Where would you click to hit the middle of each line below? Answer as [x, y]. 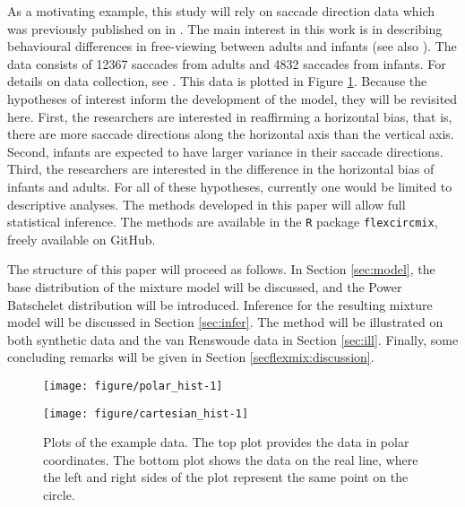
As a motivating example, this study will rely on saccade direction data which [221, 11]
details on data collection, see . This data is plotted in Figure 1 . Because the [217, 81]
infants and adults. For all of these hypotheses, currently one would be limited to [230, 186]
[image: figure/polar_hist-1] [133, 386]
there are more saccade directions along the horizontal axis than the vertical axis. [231, 134]
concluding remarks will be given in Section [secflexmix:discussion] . [191, 357]
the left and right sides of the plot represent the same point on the [226, 477]
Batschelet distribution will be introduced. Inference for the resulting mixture [220, 304]
